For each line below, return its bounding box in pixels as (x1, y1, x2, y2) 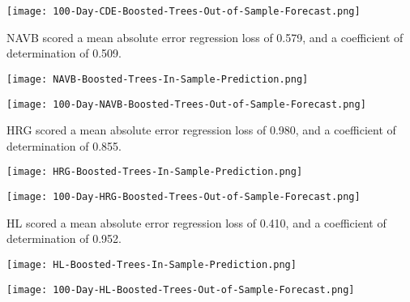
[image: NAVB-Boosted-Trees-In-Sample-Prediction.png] (6, 73, 309, 85)
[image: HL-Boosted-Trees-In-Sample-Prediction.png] (6, 258, 297, 270)
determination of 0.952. (6, 230, 122, 247)
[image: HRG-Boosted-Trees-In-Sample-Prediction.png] (6, 166, 303, 178)
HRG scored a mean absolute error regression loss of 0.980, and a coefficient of (6, 121, 396, 138)
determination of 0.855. (6, 137, 122, 154)
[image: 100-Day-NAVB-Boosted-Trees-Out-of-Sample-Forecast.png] (6, 98, 366, 110)
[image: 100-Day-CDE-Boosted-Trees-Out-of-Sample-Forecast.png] (6, 6, 361, 17)
